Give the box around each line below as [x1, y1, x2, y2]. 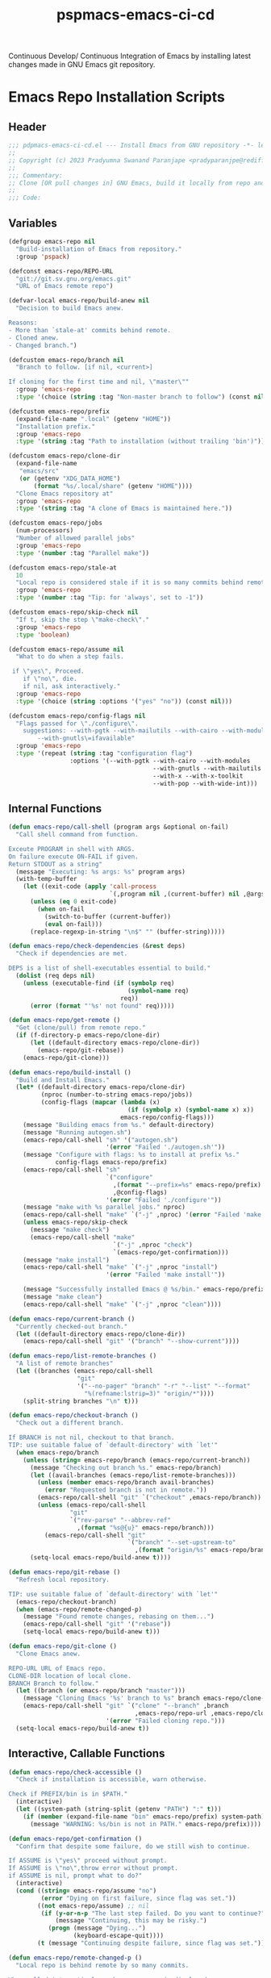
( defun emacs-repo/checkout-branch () [8, 1412, 139, 1420]
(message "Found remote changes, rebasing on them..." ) [23, 1613, 215, 1621]
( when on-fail [37, 905, 85, 913]
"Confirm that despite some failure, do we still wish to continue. [15, 1842, 251, 1851]
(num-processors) [15, 527, 74, 535]
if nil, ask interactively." [23, 682, 121, 691]
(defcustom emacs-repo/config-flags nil [8, 711, 147, 720]
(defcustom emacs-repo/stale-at [8, 563, 117, 572]
